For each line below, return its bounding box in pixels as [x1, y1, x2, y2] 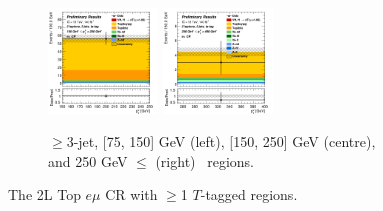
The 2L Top [8, 184, 81, 205]
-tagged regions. [200, 184, 298, 205]
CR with [105, 184, 158, 205]
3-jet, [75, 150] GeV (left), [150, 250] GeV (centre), [66, 131, 376, 152]
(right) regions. [155, 150, 254, 171]
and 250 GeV [48, 150, 128, 171]
